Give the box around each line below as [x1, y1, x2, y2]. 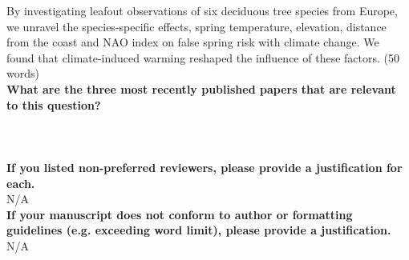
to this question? [6, 96, 101, 113]
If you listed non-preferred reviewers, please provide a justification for [6, 158, 403, 175]
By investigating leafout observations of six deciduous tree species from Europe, [6, 2, 398, 18]
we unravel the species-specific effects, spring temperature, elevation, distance [6, 18, 387, 34]
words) [6, 65, 39, 82]
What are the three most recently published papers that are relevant [6, 80, 396, 97]
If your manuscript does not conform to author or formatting [6, 206, 353, 222]
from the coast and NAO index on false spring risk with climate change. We [6, 34, 379, 50]
